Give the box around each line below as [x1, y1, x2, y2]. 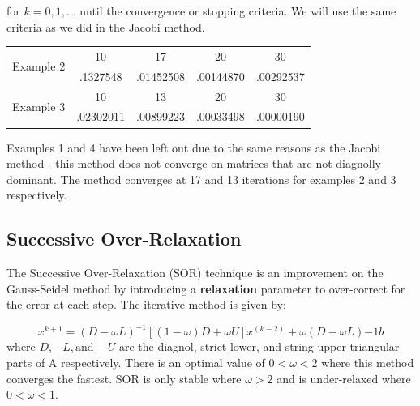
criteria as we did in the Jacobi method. [6, 18, 205, 35]
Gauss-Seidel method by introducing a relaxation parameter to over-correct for [6, 280, 405, 297]
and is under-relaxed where [276, 370, 411, 387]
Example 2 [12, 58, 66, 75]
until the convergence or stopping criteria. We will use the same [79, 2, 396, 19]
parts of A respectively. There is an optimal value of [6, 354, 265, 371]
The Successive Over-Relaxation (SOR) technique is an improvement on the [6, 264, 384, 281]
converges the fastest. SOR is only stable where [6, 370, 242, 387]
